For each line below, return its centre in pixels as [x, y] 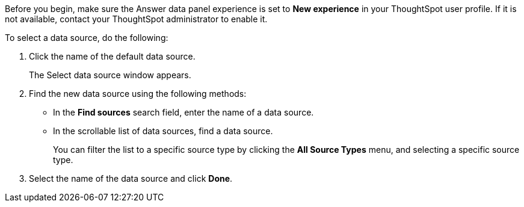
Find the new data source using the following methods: [138, 94]
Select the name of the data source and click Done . [131, 178]
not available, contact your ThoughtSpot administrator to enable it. [136, 19]
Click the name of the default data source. [112, 56]
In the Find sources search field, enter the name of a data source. [183, 112]
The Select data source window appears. [110, 75]
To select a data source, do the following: [87, 38]
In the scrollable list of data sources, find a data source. [163, 131]
